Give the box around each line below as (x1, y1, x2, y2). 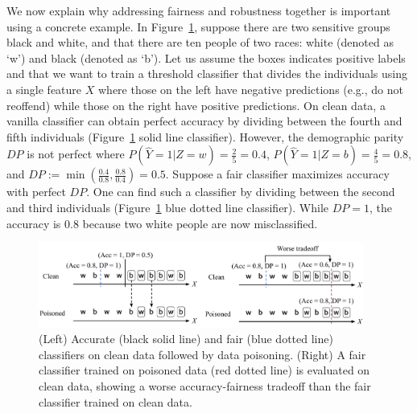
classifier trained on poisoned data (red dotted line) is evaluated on (39, 362, 370, 378)
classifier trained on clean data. (39, 393, 192, 410)
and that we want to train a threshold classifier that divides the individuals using (6, 65, 408, 82)
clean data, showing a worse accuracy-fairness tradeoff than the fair (39, 378, 371, 395)
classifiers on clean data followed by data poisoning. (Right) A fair (39, 346, 366, 362)
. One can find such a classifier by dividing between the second (86, 183, 395, 200)
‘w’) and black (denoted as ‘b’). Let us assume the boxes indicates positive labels (6, 49, 406, 66)
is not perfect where (27, 145, 125, 162)
